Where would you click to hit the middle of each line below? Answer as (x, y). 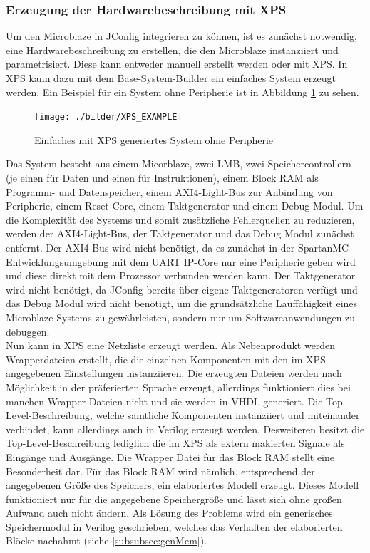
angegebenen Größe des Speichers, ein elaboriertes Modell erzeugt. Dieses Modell (183, 485)
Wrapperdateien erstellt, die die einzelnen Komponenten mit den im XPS (166, 359)
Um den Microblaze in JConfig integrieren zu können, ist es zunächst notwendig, (181, 36)
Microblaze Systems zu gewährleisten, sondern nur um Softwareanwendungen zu (181, 317)
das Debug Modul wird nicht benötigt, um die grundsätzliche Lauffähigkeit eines (182, 303)
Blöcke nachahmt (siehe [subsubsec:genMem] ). (107, 541)
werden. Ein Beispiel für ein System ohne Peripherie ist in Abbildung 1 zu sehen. (183, 92)
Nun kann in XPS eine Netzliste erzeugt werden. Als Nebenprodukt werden (171, 345)
